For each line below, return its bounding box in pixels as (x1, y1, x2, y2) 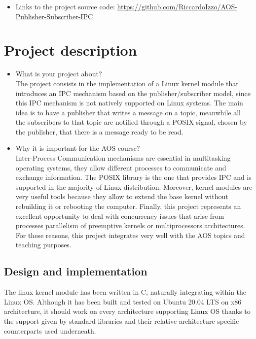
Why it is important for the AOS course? (15, 143, 140, 153)
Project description (4, 40, 137, 60)
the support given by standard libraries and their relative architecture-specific (4, 315, 239, 326)
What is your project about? (15, 68, 102, 79)
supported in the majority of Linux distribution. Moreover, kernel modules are (15, 181, 253, 192)
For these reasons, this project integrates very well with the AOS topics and (15, 230, 245, 240)
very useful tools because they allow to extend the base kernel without (15, 191, 228, 202)
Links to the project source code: (15, 1, 115, 11)
